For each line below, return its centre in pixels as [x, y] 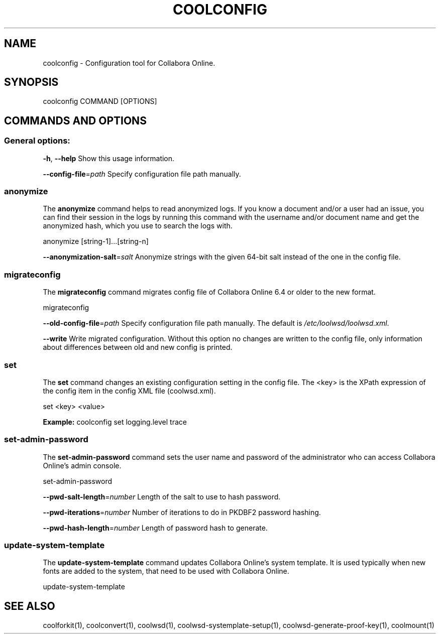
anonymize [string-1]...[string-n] [96, 241]
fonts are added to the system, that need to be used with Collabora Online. [166, 571]
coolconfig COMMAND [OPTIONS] [100, 101]
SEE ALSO [30, 606]
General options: [37, 141]
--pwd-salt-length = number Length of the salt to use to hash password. [162, 496]
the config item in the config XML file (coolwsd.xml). [129, 391]
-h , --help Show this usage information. [109, 158]
